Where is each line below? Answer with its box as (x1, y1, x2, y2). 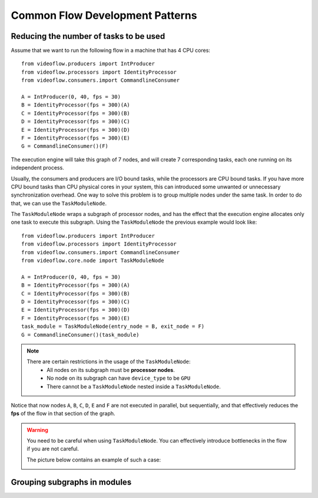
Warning (26, 426, 48, 433)
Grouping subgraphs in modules (11, 477, 132, 487)
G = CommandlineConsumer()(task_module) (21, 331, 140, 338)
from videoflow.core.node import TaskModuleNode (21, 257, 164, 264)
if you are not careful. (26, 445, 79, 453)
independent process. (11, 164, 64, 171)
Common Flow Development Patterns (11, 9, 197, 22)
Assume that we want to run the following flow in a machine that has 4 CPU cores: (11, 47, 210, 54)
